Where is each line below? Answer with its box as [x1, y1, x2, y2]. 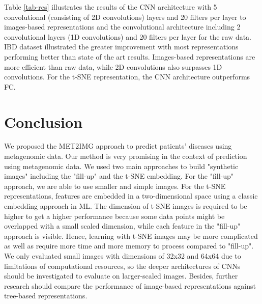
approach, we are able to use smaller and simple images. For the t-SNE [4, 180, 226, 191]
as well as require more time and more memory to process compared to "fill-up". [4, 240, 254, 251]
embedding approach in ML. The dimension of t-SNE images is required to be [4, 201, 247, 211]
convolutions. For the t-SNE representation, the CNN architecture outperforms [4, 71, 250, 82]
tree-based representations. [4, 290, 88, 301]
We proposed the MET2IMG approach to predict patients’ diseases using [4, 141, 232, 151]
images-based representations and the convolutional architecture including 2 [4, 21, 241, 32]
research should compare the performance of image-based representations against [4, 280, 256, 291]
